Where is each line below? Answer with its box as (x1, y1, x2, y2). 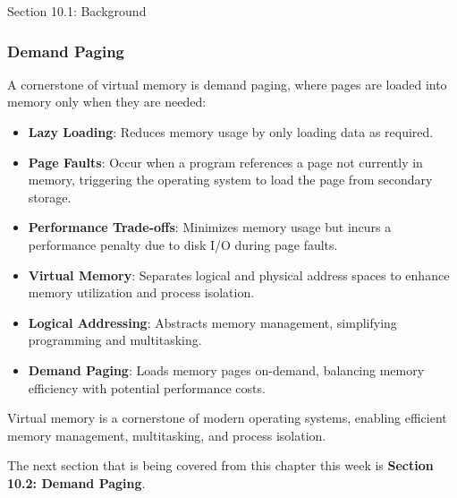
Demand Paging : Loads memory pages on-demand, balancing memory (28, 360, 425, 379)
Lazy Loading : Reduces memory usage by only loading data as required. (28, 123, 434, 141)
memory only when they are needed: (7, 92, 207, 111)
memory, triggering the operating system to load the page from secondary (28, 170, 433, 189)
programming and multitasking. (28, 331, 202, 349)
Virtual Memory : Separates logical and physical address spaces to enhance (28, 265, 450, 284)
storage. (28, 187, 72, 206)
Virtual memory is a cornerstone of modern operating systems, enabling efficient (7, 408, 447, 427)
